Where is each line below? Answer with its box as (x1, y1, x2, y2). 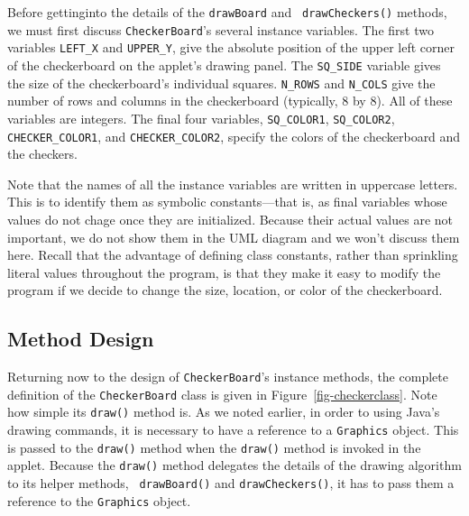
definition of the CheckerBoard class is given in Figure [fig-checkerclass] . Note (7, 384, 437, 403)
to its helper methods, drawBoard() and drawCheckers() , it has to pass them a (7, 474, 455, 493)
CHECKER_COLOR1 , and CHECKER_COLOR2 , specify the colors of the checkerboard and (7, 126, 461, 145)
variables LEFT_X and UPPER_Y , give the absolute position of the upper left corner (7, 38, 455, 57)
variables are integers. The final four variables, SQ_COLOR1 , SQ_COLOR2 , (7, 108, 395, 127)
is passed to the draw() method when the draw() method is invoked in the (7, 438, 421, 456)
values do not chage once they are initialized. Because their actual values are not (7, 209, 453, 228)
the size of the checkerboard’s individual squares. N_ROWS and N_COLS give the (7, 73, 436, 92)
